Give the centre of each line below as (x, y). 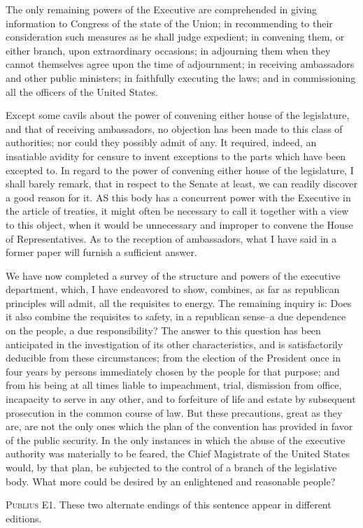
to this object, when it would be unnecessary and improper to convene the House (179, 224)
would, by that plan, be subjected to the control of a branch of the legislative (171, 467)
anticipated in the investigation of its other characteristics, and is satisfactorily (175, 344)
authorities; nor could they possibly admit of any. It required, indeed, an (161, 142)
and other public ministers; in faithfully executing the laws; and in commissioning (181, 77)
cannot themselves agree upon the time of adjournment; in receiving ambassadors (180, 64)
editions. (24, 518)
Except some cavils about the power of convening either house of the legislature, (178, 115)
